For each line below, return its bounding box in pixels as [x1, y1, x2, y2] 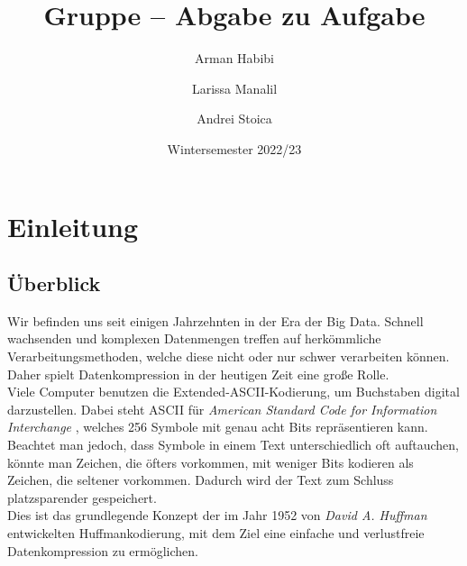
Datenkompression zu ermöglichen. [7, 541, 198, 560]
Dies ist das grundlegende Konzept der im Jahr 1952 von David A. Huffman [7, 506, 427, 525]
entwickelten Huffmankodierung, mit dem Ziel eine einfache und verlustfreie [7, 524, 425, 543]
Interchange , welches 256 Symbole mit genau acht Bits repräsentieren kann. [7, 417, 428, 436]
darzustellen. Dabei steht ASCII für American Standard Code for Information [7, 399, 437, 418]
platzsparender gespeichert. [7, 488, 157, 507]
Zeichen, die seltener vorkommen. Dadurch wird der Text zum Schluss [7, 470, 394, 489]
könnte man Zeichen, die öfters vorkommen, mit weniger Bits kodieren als [7, 452, 414, 471]
